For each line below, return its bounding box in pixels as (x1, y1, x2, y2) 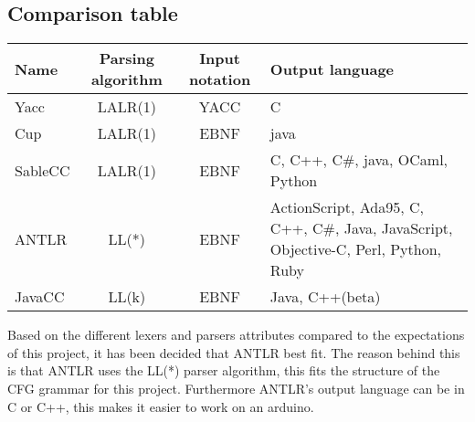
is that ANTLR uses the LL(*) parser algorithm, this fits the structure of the (7, 361, 440, 380)
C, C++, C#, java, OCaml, (269, 149, 449, 171)
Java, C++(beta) (269, 286, 381, 308)
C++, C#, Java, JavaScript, (269, 217, 453, 239)
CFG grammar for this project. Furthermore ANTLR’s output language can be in (7, 378, 465, 397)
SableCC (15, 159, 70, 181)
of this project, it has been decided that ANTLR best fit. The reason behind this (7, 343, 460, 362)
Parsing (99, 47, 155, 69)
